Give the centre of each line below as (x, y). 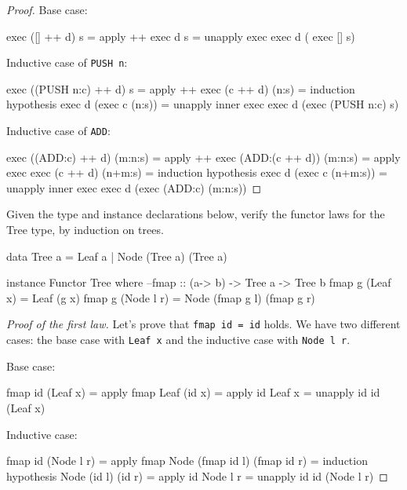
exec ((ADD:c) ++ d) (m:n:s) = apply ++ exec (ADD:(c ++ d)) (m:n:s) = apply (203, 157)
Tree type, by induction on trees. (85, 230)
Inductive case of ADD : (58, 131)
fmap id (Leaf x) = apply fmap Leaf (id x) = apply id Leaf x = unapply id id (193, 392)
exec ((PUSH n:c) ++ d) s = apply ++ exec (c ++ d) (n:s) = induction (181, 88)
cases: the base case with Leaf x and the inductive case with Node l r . (178, 340)
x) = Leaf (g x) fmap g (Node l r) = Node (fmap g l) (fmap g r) (161, 297)
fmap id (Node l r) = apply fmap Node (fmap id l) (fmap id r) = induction (187, 461)
